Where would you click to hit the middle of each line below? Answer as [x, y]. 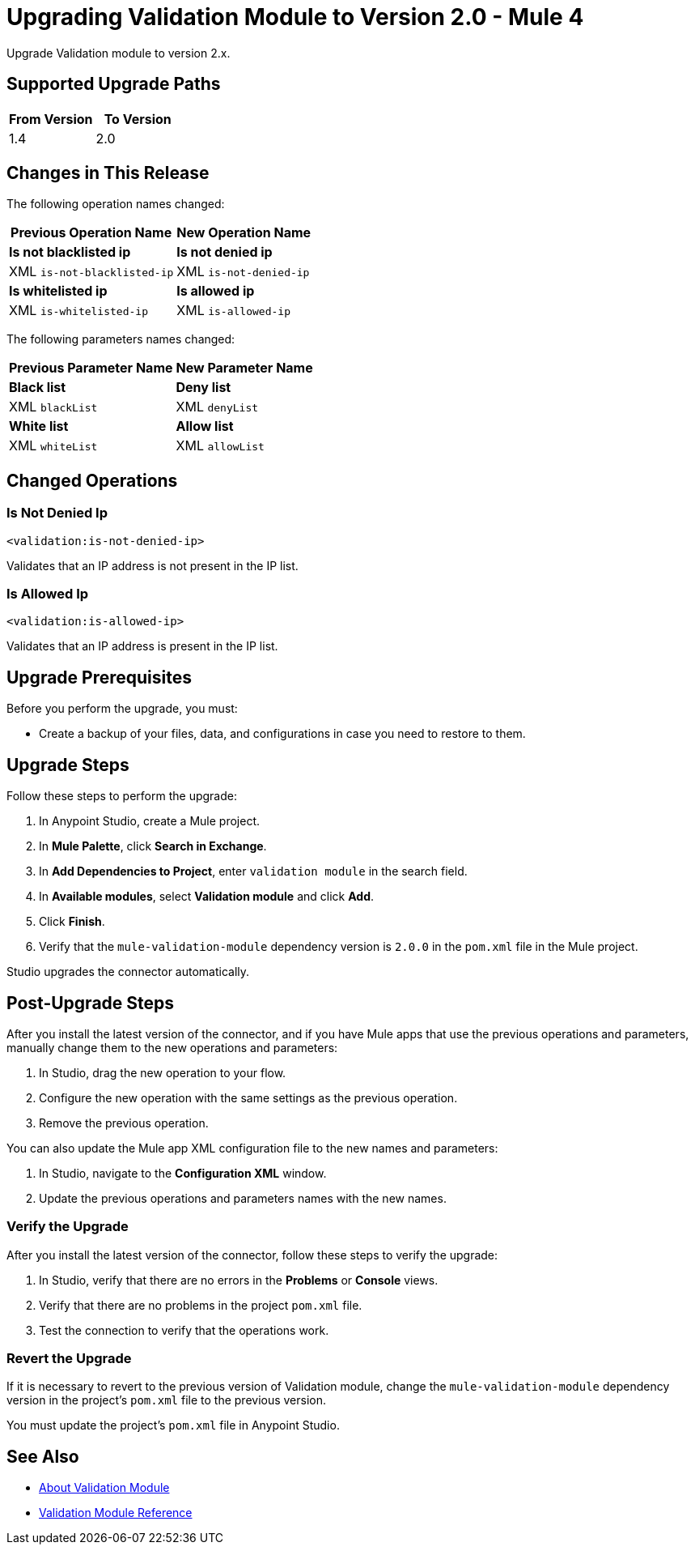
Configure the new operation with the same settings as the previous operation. [248, 1097]
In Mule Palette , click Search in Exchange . [153, 846]
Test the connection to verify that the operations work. [184, 1330]
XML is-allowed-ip [233, 311]
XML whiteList [53, 446]
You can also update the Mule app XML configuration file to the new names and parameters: [252, 1148]
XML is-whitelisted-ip [78, 311]
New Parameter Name [244, 368]
